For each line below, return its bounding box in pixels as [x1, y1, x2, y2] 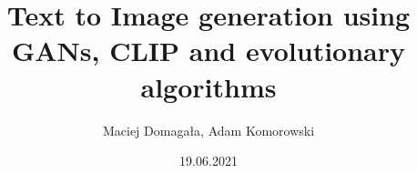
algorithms [140, 67, 277, 105]
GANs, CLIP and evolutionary [11, 32, 406, 69]
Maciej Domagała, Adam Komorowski [102, 120, 315, 139]
